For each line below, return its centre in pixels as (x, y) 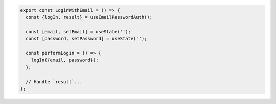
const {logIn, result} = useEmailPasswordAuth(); (89, 17)
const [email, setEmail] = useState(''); (78, 31)
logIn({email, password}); (65, 60)
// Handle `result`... (54, 81)
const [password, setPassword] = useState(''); (86, 39)
